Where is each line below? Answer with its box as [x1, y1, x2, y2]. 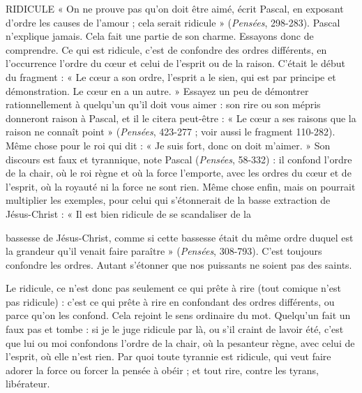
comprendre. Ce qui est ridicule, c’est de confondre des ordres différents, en [6, 42, 327, 57]
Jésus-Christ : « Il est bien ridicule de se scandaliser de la [6, 206, 251, 221]
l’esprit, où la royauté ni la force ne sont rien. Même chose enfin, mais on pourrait [6, 179, 356, 193]
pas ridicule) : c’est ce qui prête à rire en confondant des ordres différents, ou [6, 294, 335, 309]
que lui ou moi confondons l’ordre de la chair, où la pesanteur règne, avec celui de [6, 335, 355, 350]
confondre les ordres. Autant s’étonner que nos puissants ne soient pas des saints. [6, 257, 352, 272]
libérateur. [6, 376, 50, 391]
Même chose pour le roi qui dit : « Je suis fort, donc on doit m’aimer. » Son [6, 138, 331, 152]
